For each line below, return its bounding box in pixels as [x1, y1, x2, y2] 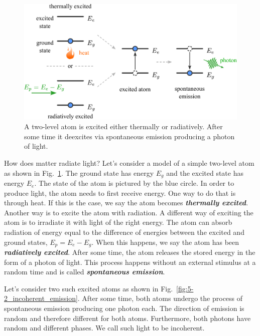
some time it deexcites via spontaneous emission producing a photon [24, 131, 235, 141]
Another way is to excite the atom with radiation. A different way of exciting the [4, 207, 253, 217]
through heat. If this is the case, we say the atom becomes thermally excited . [4, 197, 248, 208]
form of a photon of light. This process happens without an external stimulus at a [4, 256, 256, 267]
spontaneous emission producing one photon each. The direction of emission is [4, 303, 244, 313]
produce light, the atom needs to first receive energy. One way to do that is [4, 187, 236, 198]
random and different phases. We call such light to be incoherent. [4, 322, 205, 333]
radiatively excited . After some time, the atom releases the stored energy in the [4, 247, 255, 257]
